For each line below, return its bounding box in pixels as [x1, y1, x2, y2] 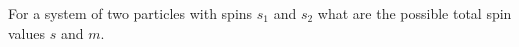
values [8, 22, 46, 43]
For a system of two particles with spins [8, 3, 253, 23]
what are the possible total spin [317, 3, 512, 23]
